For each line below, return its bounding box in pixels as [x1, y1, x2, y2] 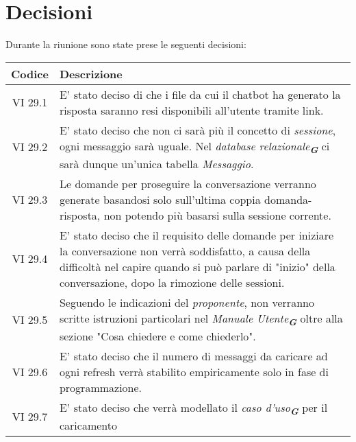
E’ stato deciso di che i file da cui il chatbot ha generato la [59, 86, 341, 102]
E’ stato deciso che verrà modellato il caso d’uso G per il [59, 399, 328, 418]
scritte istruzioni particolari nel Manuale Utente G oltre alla [59, 310, 343, 329]
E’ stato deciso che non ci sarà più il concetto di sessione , [59, 121, 336, 138]
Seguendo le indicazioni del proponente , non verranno [59, 294, 314, 310]
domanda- [264, 191, 312, 207]
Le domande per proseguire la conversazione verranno [59, 175, 316, 191]
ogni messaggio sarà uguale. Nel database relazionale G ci [59, 137, 330, 156]
